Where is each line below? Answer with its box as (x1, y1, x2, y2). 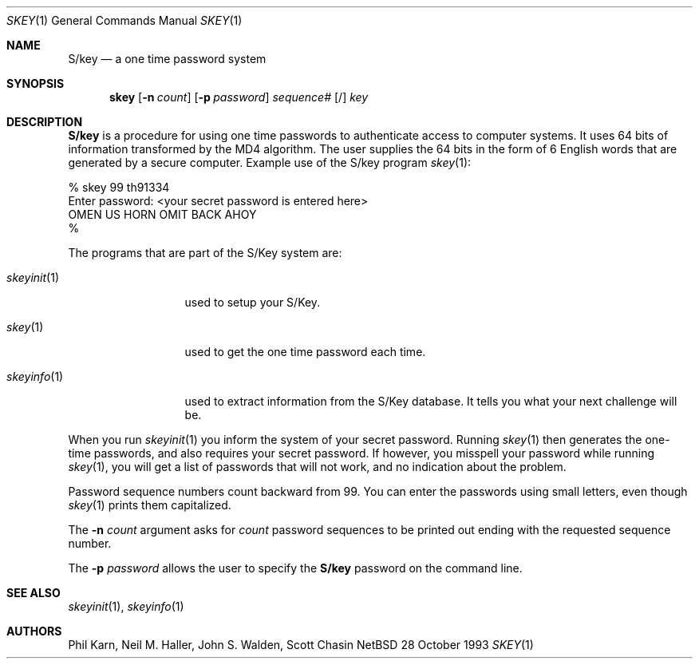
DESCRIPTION (6, 115, 83, 129)
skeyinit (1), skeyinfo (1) (68, 600, 184, 613)
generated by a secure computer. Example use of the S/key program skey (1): (68, 156, 472, 169)
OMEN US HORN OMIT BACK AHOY (68, 208, 257, 221)
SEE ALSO (6, 586, 61, 600)
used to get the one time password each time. (184, 345, 426, 358)
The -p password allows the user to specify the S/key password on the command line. (68, 561, 523, 575)
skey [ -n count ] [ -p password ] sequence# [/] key (109, 90, 369, 104)
